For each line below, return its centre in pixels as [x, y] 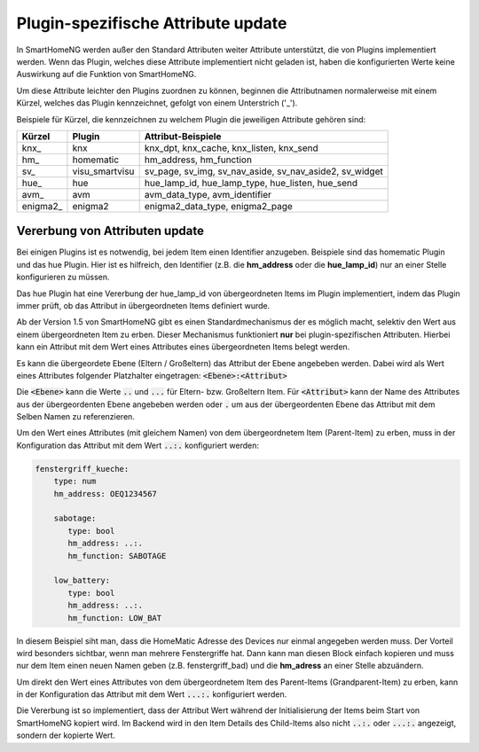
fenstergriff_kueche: [82, 469]
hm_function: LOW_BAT [115, 618]
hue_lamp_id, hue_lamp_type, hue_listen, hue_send [251, 183]
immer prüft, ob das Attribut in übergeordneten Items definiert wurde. [143, 305]
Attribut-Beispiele [183, 136]
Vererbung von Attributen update [110, 231]
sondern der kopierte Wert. [66, 735]
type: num [75, 482]
